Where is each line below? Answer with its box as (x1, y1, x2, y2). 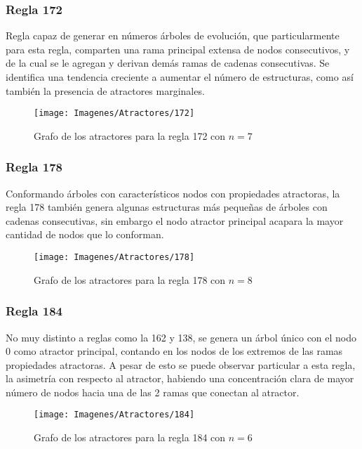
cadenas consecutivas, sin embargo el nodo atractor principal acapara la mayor (6, 213, 344, 228)
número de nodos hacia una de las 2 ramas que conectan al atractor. (6, 384, 300, 399)
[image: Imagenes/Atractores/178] (34, 252, 195, 263)
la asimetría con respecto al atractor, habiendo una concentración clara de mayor (6, 371, 354, 386)
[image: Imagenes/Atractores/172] (34, 108, 195, 119)
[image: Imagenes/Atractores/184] (34, 410, 195, 420)
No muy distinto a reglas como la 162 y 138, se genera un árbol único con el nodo (6, 330, 357, 344)
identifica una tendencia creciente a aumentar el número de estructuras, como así (6, 70, 354, 84)
